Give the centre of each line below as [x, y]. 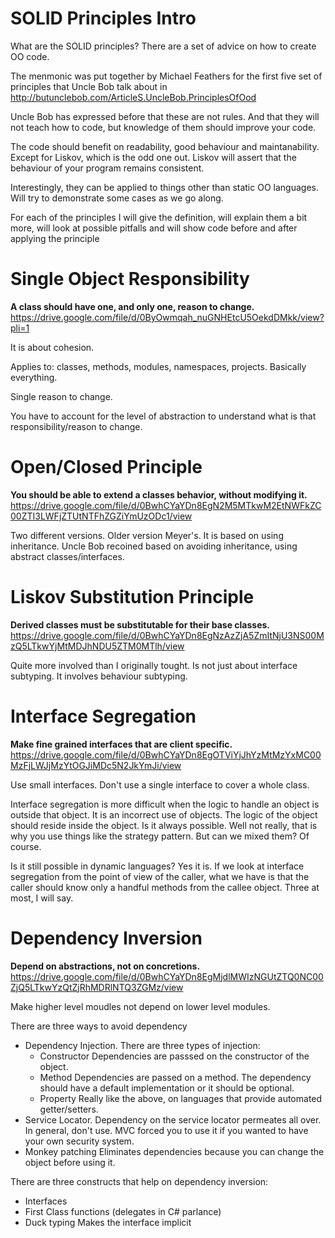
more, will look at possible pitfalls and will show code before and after [154, 228]
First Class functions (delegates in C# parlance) [123, 1211]
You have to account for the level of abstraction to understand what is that [163, 416]
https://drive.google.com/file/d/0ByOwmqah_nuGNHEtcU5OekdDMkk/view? [167, 317]
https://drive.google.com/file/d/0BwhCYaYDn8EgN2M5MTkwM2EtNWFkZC [166, 505]
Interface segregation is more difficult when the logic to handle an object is [165, 804]
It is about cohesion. [52, 347]
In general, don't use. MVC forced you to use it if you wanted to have [166, 1130]
